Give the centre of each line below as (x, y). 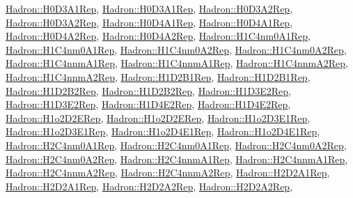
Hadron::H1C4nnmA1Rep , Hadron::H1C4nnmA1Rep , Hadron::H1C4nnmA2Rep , (177, 63)
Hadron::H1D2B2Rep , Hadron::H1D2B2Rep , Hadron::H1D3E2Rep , (148, 90)
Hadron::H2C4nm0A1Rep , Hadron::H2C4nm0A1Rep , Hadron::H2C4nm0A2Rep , (176, 145)
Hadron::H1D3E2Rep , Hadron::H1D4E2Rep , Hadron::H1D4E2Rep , (148, 104)
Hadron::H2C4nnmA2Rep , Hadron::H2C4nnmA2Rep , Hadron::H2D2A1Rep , (168, 173)
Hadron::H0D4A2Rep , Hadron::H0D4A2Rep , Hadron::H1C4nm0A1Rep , (158, 36)
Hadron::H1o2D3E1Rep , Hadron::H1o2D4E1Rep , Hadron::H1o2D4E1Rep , (163, 131)
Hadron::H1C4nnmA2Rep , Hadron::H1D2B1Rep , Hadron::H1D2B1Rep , (158, 76)
